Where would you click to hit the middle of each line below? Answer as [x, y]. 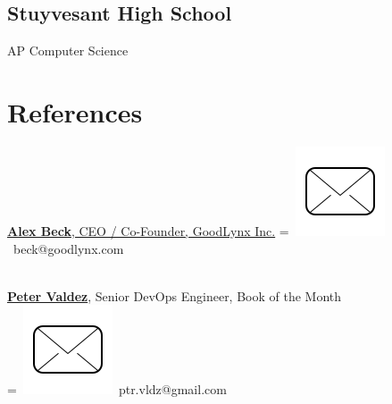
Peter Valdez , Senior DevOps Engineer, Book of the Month [175, 295]
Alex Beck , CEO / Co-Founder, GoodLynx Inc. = [148, 230]
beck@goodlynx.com [68, 248]
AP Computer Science [68, 50]
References [75, 111]
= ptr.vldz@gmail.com [117, 389]
